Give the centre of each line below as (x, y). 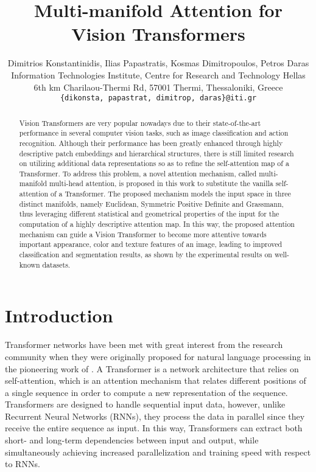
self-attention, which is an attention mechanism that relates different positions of (156, 380)
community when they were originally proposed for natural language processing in (158, 356)
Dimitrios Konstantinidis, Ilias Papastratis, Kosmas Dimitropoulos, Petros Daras (158, 63)
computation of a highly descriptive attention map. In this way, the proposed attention (157, 224)
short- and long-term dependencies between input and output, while (132, 440)
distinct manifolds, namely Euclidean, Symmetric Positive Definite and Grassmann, (151, 203)
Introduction (59, 315)
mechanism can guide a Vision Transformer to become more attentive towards (143, 234)
